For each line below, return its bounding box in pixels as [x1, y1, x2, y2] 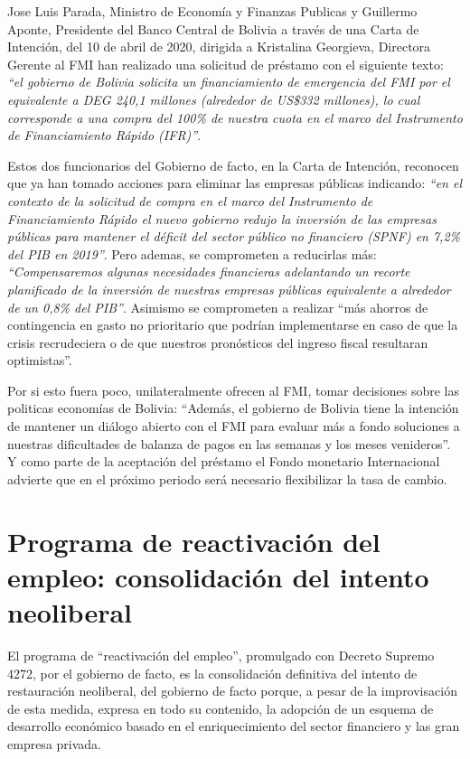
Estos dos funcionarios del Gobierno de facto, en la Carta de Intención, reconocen [7, 155, 459, 174]
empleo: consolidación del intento [7, 558, 429, 595]
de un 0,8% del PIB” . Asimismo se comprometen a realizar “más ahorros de [7, 297, 428, 316]
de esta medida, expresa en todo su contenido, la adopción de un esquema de [7, 698, 434, 717]
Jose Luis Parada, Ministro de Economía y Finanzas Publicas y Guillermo [7, 2, 418, 20]
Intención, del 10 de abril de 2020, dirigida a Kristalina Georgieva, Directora [7, 37, 431, 56]
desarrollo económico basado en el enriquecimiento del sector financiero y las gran [7, 717, 460, 736]
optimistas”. [7, 351, 72, 370]
